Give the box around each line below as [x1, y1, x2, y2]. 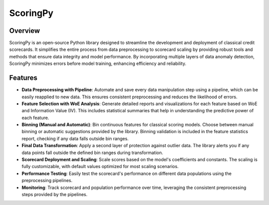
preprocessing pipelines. [21, 178, 73, 184]
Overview [9, 26, 40, 35]
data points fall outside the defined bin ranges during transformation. [21, 150, 163, 156]
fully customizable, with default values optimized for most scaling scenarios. [21, 164, 179, 170]
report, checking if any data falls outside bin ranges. [21, 135, 129, 142]
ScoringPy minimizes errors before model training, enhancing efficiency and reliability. [9, 60, 186, 67]
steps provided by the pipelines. [21, 192, 88, 197]
